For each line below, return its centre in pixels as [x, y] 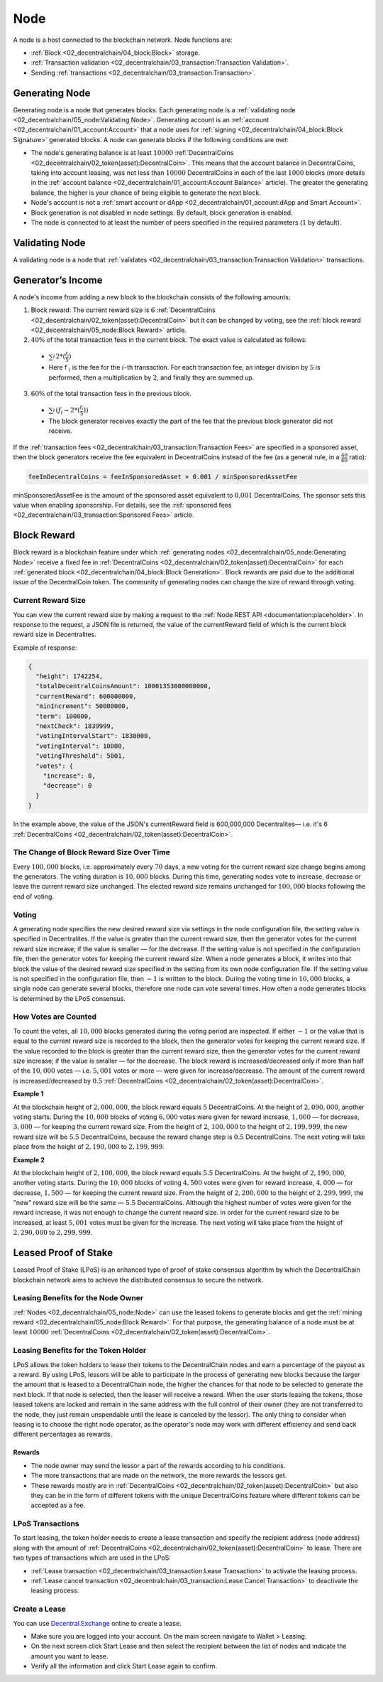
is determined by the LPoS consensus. [69, 998]
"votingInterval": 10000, [81, 746]
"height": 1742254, [70, 676]
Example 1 [28, 1094]
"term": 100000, [64, 716]
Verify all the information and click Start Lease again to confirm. [124, 1666]
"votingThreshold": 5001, [81, 756]
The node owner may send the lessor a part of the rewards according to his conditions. [158, 1465]
